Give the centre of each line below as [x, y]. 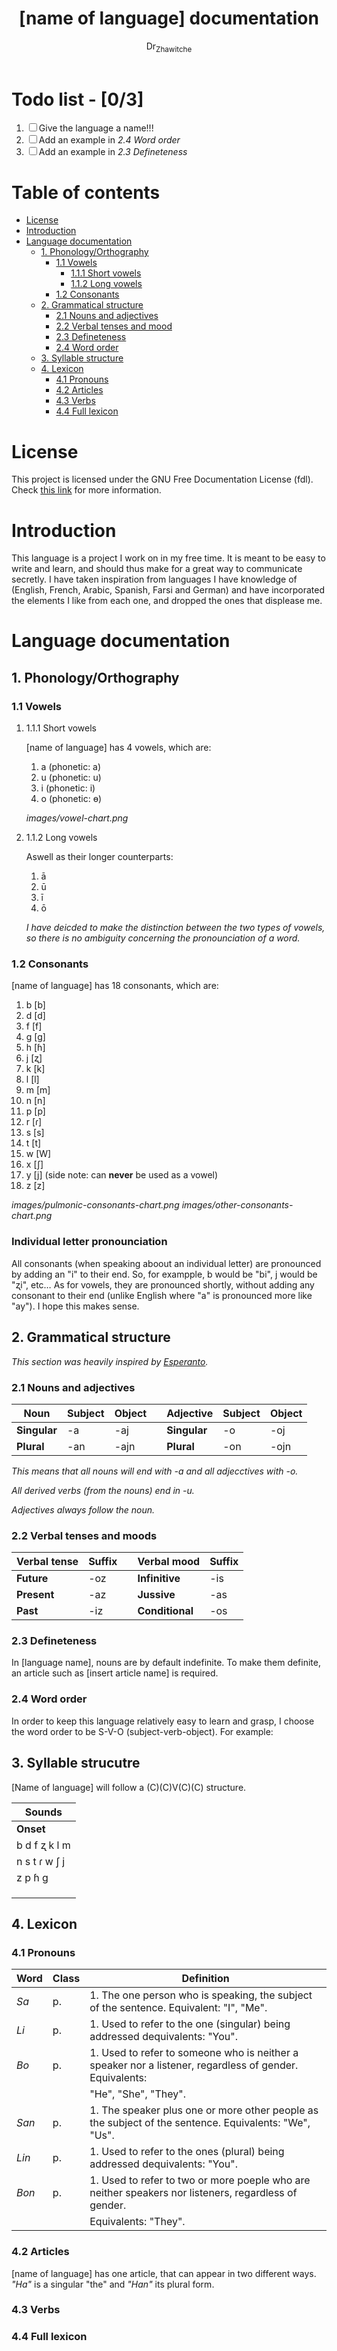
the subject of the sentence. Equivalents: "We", [200, 2123]
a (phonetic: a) [71, 767]
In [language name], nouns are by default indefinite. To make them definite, [166, 1663]
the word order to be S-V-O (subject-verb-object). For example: [142, 1731]
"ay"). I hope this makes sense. [75, 1306]
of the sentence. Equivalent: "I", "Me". [178, 2008]
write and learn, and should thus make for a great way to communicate [157, 569]
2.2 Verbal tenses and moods [84, 1535]
